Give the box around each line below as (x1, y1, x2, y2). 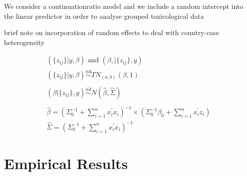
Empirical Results (4, 153, 128, 173)
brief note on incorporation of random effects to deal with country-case (4, 27, 219, 38)
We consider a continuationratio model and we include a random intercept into (4, 1, 244, 11)
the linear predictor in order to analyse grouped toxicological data (4, 10, 204, 21)
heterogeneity (4, 37, 45, 47)
